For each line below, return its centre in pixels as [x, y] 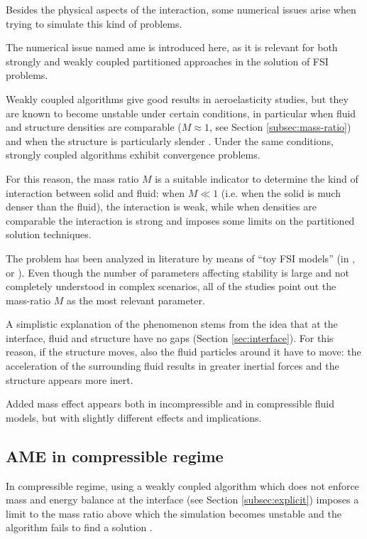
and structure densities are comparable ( [94, 127]
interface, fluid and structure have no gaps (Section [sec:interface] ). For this [170, 337]
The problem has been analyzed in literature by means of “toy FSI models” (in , [181, 258]
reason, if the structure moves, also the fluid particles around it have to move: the [183, 352]
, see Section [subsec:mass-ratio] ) [280, 127]
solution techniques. [49, 234]
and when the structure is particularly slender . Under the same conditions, [170, 140]
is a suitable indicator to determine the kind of [257, 178]
